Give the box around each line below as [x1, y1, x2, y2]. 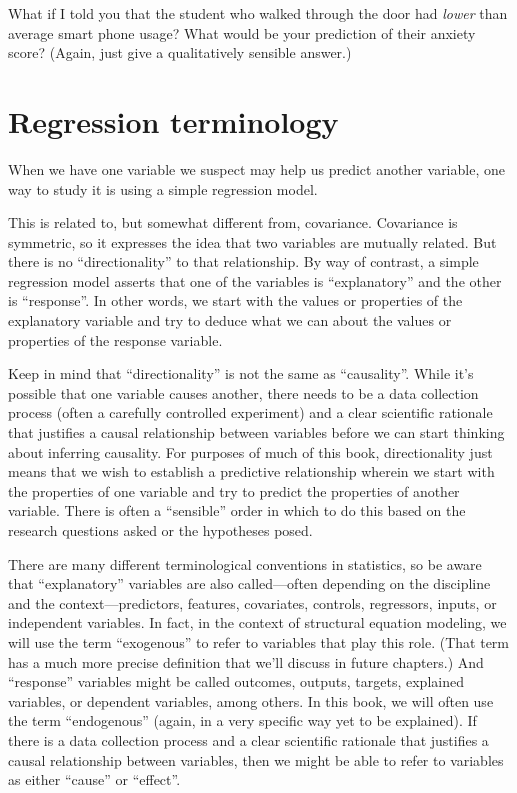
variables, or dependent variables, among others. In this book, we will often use [8, 690, 494, 711]
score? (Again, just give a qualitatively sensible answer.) [8, 42, 352, 63]
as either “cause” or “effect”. [8, 769, 181, 790]
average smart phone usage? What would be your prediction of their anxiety [8, 22, 476, 43]
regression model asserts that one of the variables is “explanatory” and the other [8, 270, 502, 291]
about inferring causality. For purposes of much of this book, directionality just [8, 441, 493, 462]
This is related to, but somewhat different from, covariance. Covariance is [8, 212, 458, 233]
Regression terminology [8, 100, 339, 141]
